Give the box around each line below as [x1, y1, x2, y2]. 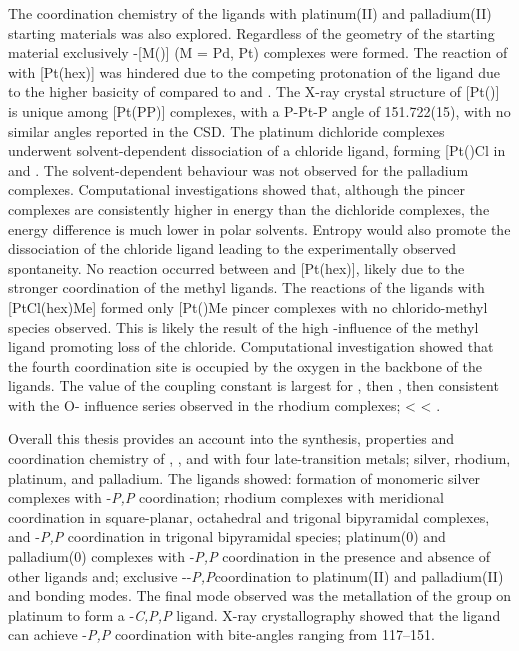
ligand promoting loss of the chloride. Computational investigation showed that [8, 336, 494, 357]
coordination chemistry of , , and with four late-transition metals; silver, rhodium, [8, 448, 511, 469]
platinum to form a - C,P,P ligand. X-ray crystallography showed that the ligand [8, 604, 501, 625]
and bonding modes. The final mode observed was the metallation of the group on [8, 585, 512, 606]
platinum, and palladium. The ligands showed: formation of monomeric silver [8, 467, 481, 488]
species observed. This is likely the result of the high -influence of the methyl [8, 316, 479, 337]
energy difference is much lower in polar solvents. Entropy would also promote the [8, 218, 511, 239]
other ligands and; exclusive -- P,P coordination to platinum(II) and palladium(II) [8, 565, 504, 586]
